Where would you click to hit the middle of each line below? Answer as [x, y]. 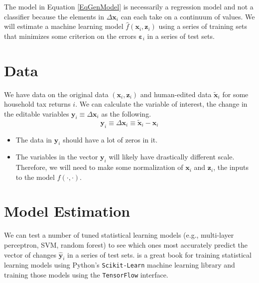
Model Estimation [67, 211]
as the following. [126, 113]
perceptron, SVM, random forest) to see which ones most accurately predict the [126, 245]
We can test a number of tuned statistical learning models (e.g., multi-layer [119, 235]
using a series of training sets [203, 26]
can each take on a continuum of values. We [188, 16]
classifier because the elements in [54, 16]
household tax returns [37, 104]
